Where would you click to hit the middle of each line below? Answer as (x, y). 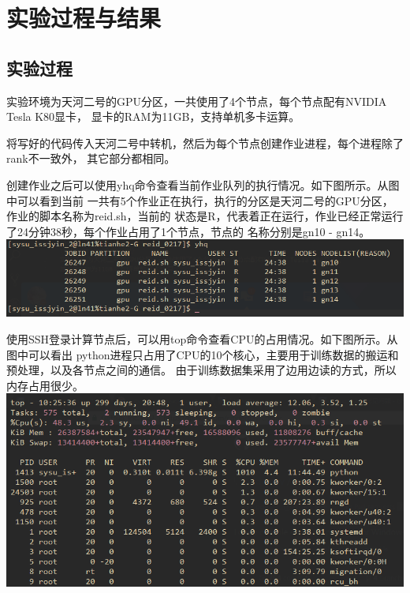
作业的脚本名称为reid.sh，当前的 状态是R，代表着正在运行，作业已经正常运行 (205, 216)
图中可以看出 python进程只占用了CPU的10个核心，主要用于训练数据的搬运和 (203, 354)
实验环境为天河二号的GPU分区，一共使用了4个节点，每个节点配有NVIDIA (197, 101)
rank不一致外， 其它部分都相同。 (91, 158)
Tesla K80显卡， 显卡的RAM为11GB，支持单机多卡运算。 (153, 116)
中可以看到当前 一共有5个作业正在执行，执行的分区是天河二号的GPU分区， (200, 200)
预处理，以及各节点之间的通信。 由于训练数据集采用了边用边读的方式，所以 (201, 370)
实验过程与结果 (84, 18)
